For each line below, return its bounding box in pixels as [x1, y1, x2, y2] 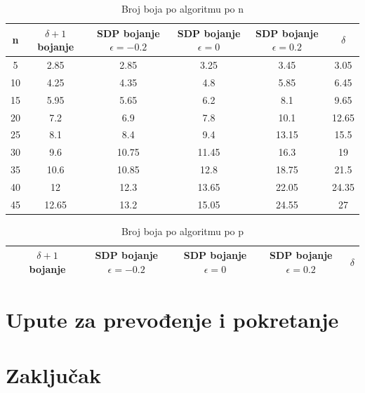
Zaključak [6, 360, 101, 389]
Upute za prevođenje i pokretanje [6, 305, 339, 334]
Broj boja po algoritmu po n [121, 1, 244, 15]
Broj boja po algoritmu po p [121, 223, 244, 238]
